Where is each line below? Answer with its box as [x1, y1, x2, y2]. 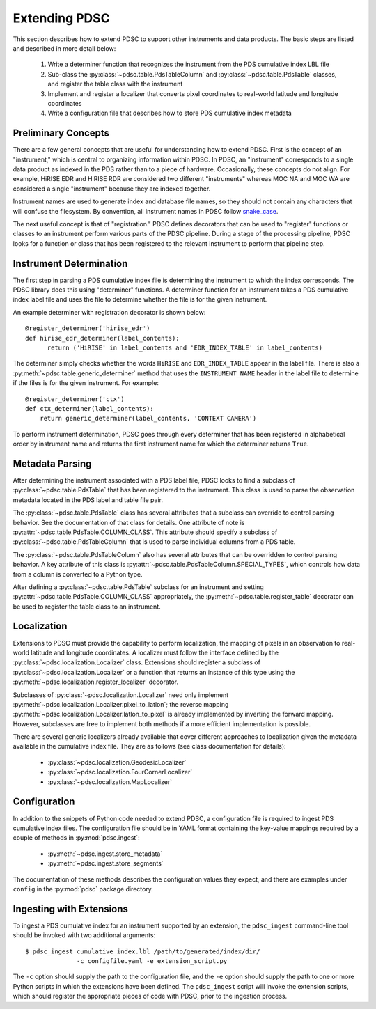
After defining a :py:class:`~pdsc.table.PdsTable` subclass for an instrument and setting [13, 582, 264, 591]
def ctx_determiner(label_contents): [25, 405, 155, 412]
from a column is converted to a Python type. [13, 570, 143, 578]
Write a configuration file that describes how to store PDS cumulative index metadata [47, 109, 292, 118]
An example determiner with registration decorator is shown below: [13, 308, 206, 316]
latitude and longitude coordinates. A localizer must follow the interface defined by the [30, 648, 279, 657]
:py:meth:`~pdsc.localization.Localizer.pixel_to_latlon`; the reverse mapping [13, 700, 229, 708]
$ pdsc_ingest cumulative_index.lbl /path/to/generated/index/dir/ [25, 947, 260, 955]
